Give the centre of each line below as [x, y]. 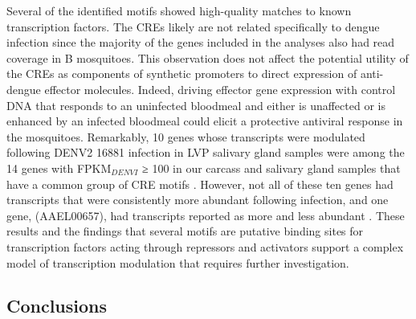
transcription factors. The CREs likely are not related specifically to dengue [193, 26]
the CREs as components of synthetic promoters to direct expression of [182, 74]
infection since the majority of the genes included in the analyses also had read [201, 42]
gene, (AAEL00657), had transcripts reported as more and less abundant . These [206, 215]
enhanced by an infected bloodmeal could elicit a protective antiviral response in [205, 121]
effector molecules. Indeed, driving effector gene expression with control [220, 89]
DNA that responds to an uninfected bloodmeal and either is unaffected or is [196, 105]
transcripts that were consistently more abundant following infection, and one [198, 200]
